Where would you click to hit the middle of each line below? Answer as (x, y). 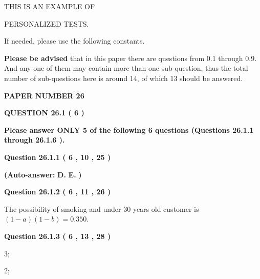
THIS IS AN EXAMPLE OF (50, 6)
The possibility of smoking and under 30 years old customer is (102, 208)
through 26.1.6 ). (35, 140)
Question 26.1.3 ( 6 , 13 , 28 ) (58, 236)
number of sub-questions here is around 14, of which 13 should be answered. (124, 78)
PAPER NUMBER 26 (44, 95)
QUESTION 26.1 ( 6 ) (44, 113)
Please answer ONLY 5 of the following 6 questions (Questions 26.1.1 (129, 129)
